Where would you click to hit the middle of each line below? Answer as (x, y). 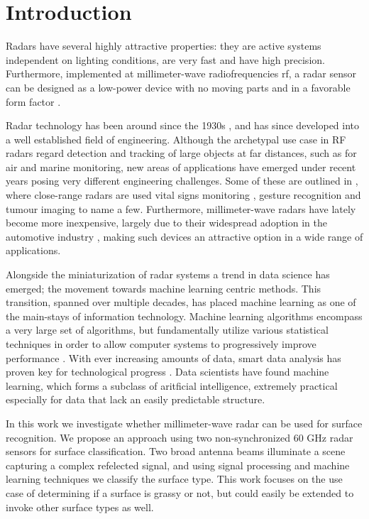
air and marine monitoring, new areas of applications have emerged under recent (181, 166)
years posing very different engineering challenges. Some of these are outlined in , (182, 181)
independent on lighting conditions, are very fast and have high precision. (165, 59)
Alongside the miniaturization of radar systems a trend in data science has (168, 274)
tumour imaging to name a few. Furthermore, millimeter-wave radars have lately (181, 208)
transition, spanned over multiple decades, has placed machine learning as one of (181, 302)
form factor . (33, 101)
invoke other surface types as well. (80, 507)
